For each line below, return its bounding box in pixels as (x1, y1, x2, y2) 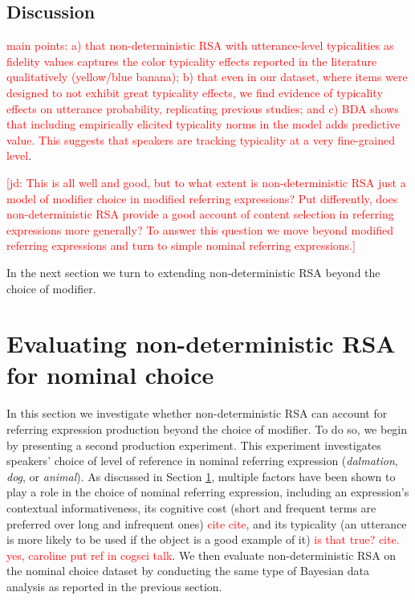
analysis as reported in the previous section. (6, 578, 222, 594)
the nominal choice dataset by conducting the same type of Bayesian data (6, 562, 369, 579)
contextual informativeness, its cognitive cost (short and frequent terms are (6, 499, 376, 516)
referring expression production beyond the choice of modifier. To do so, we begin (6, 421, 408, 438)
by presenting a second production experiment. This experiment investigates (6, 436, 381, 453)
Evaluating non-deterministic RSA (6, 327, 396, 360)
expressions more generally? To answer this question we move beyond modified (6, 221, 394, 238)
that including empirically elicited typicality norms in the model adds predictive (6, 116, 401, 133)
